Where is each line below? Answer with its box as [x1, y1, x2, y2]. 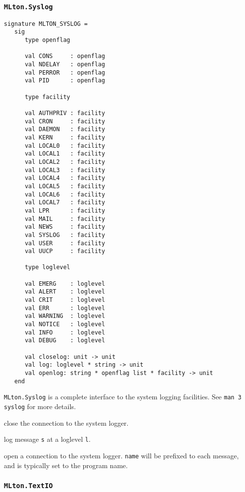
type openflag [24, 37, 71, 44]
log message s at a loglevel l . [4, 434, 91, 444]
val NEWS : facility [24, 223, 105, 231]
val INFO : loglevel [24, 329, 105, 336]
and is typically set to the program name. [4, 460, 128, 470]
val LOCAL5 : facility [24, 182, 105, 190]
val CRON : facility [24, 118, 105, 125]
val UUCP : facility [24, 248, 105, 255]
